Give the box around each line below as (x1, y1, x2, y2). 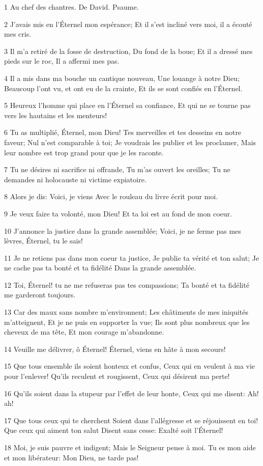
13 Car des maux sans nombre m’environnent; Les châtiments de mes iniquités (4, 307, 248, 317)
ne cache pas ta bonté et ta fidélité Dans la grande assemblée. (4, 262, 196, 273)
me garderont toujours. (4, 289, 76, 300)
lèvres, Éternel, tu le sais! (4, 235, 83, 246)
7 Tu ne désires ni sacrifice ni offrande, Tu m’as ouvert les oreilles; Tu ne (4, 164, 230, 175)
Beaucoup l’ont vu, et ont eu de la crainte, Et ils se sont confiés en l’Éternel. (4, 83, 243, 93)
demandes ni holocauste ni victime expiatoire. (4, 174, 147, 184)
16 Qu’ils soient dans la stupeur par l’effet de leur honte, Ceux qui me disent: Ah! (4, 388, 259, 398)
